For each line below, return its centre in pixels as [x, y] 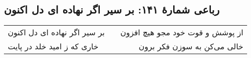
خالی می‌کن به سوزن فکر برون [191, 46]
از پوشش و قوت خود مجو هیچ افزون [182, 32]
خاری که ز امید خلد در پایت [53, 46]
